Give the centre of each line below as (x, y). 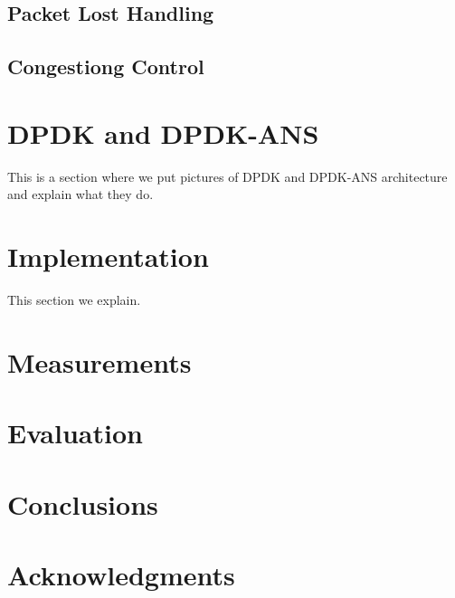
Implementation (108, 256)
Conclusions (83, 503)
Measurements (100, 361)
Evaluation (75, 433)
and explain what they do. (81, 194)
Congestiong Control (106, 66)
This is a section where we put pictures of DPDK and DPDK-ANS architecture (227, 176)
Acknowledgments (121, 574)
